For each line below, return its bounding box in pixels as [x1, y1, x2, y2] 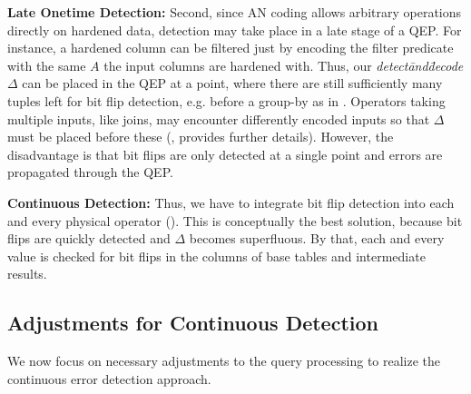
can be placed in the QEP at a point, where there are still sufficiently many [22, 74, 443, 93]
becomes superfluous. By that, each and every [189, 229, 445, 248]
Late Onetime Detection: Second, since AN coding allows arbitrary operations [7, 3, 462, 21]
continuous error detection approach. [7, 369, 211, 388]
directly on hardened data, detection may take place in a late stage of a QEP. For [7, 20, 462, 39]
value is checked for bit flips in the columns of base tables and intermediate [7, 246, 426, 265]
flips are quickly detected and [7, 229, 171, 248]
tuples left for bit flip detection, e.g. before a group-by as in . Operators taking [7, 91, 446, 110]
